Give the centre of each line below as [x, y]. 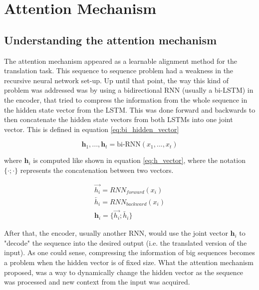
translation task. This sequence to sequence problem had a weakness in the [119, 71]
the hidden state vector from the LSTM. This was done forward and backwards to [130, 109]
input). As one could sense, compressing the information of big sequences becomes [129, 252]
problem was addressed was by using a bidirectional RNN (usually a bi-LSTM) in [129, 90]
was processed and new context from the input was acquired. [97, 282]
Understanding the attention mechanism [111, 40]
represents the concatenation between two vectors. [97, 170]
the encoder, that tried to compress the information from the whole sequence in [126, 99]
